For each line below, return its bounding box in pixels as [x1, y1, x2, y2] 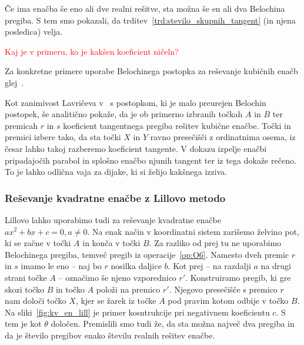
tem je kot [5, 317, 42, 330]
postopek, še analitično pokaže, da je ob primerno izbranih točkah [5, 108, 243, 120]
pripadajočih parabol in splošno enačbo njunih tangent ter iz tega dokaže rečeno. [5, 154, 296, 166]
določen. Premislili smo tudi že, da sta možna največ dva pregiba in [51, 317, 295, 330]
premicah [5, 119, 38, 131]
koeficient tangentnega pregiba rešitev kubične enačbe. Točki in [63, 119, 291, 131]
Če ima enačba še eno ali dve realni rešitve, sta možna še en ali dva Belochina [5, 2, 285, 14]
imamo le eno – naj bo [21, 260, 102, 272]
